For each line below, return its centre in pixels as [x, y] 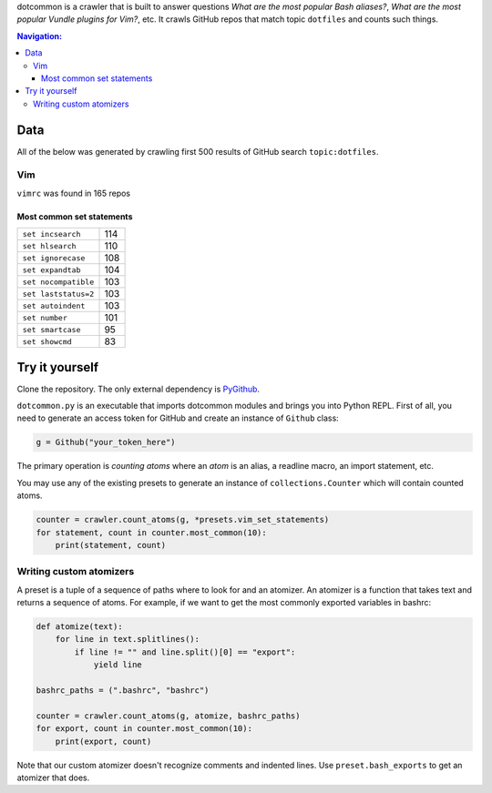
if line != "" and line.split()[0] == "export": [185, 652]
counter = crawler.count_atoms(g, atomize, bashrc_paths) [168, 716]
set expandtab [51, 270]
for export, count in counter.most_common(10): [144, 729]
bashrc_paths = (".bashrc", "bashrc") [123, 691]
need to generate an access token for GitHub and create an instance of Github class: [178, 418]
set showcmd [47, 341]
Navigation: [40, 36]
